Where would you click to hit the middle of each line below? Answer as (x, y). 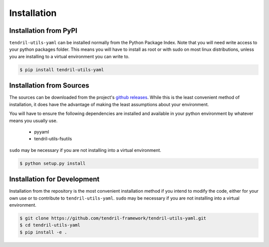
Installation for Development (54, 179)
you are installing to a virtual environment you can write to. (69, 56)
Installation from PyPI (43, 31)
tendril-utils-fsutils (53, 139)
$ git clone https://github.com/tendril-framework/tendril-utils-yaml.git (113, 218)
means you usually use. (33, 121)
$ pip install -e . (43, 232)
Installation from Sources (49, 85)
